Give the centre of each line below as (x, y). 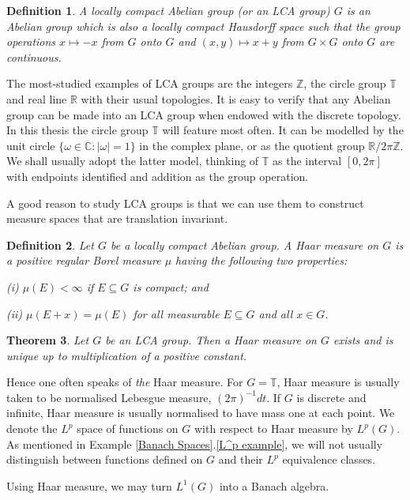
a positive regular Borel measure (84, 260)
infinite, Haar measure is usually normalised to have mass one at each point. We (201, 413)
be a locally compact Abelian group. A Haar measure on (244, 244)
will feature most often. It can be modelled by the (283, 130)
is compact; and (171, 286)
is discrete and (331, 397)
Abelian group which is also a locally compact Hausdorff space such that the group (203, 26)
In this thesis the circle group (77, 130)
